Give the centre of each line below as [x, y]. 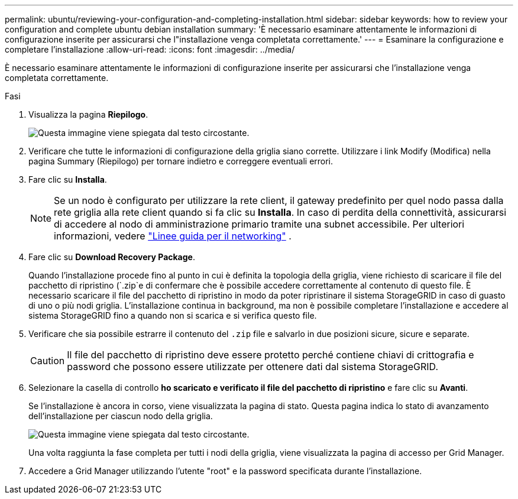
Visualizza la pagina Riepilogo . [88, 114]
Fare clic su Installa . [68, 179]
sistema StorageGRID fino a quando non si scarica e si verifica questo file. [173, 315]
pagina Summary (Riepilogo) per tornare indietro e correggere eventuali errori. [181, 161]
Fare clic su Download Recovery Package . [112, 257]
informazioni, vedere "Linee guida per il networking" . [173, 236]
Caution [48, 361]
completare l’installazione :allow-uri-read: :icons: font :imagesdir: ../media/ [150, 49]
